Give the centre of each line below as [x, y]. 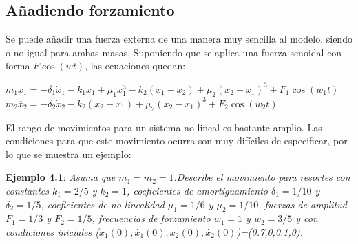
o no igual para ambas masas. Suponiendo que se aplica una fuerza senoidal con [174, 52]
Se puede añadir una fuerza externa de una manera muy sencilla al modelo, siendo [179, 39]
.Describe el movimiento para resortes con [262, 177]
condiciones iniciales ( [52, 231]
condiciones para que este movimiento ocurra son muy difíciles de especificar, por [177, 141]
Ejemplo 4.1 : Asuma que [61, 177]
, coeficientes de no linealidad [103, 204]
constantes [27, 190]
